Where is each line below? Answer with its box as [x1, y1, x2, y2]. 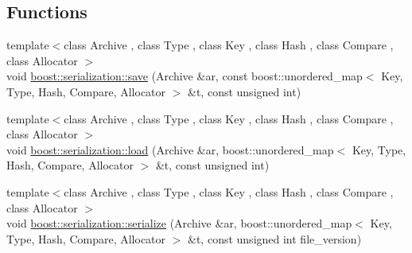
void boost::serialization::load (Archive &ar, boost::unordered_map [6, 141, 334, 158]
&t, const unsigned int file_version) [188, 230, 362, 247]
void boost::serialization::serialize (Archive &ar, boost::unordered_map [6, 215, 352, 232]
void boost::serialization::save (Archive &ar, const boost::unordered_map [6, 68, 363, 84]
